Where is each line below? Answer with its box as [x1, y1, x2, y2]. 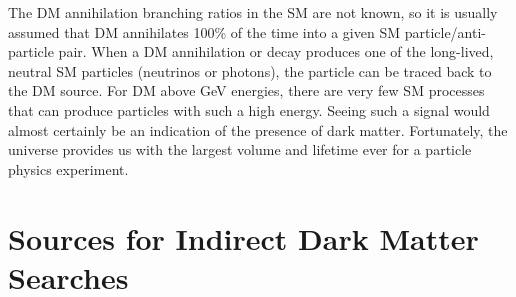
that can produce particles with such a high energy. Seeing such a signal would [8, 99, 490, 120]
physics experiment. [8, 158, 129, 179]
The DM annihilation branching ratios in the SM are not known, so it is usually [8, 2, 498, 22]
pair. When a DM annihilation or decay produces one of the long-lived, [58, 41, 494, 62]
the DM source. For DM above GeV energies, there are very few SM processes [8, 80, 485, 101]
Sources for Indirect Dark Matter [8, 217, 479, 258]
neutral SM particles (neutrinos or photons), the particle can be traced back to [8, 60, 492, 81]
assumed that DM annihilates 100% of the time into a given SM [8, 21, 401, 42]
